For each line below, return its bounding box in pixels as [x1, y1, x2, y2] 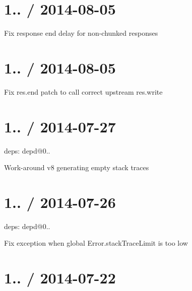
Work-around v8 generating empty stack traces [4, 162, 149, 173]
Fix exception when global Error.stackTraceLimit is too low [4, 238, 188, 248]
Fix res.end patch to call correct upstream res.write [4, 86, 163, 97]
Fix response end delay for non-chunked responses [4, 28, 158, 38]
